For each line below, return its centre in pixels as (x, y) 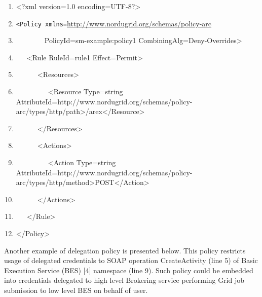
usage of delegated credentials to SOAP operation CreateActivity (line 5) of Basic (131, 260)
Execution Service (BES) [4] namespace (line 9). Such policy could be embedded (129, 270)
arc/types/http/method (53, 182)
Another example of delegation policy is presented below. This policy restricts (125, 250)
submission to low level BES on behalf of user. (76, 290)
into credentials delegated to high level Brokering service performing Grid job (124, 280)
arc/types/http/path (48, 111)
